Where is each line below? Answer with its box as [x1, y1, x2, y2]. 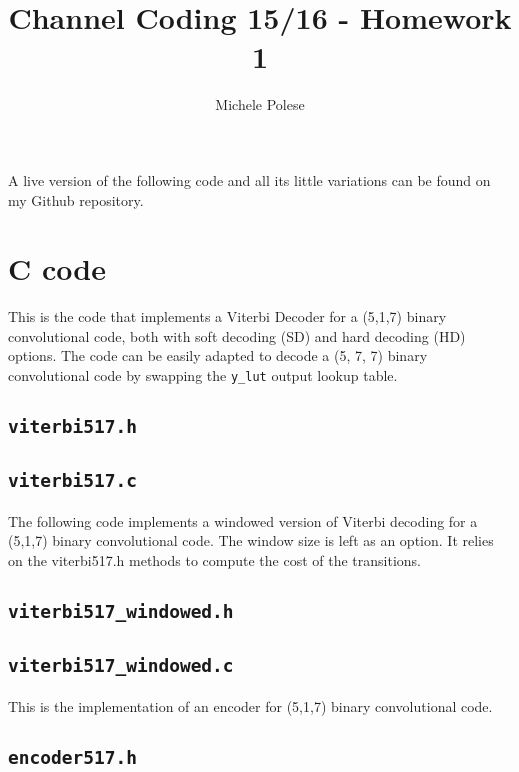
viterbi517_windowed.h [8, 600, 234, 622]
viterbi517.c [8, 470, 137, 492]
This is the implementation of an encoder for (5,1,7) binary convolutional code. [8, 695, 493, 716]
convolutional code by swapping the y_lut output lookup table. [8, 365, 398, 385]
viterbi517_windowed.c [8, 655, 234, 677]
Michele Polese [215, 94, 305, 115]
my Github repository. [8, 189, 144, 210]
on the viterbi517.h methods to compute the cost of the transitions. [8, 549, 421, 570]
